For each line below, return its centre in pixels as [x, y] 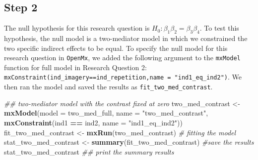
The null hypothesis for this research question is [77, 28]
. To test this [219, 28]
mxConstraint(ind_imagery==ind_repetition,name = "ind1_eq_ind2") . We [123, 77]
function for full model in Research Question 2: [75, 67]
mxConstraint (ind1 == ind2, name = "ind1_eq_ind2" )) [93, 122]
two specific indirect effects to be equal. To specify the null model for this [116, 48]
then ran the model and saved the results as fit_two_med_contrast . [108, 87]
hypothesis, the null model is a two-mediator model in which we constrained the [126, 38]
